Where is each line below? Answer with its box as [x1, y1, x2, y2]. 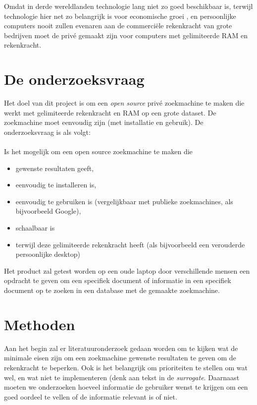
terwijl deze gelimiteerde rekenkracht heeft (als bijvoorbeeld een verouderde [15, 239, 245, 249]
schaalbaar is [15, 223, 55, 233]
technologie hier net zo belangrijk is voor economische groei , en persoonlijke [4, 10, 236, 21]
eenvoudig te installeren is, [15, 179, 97, 190]
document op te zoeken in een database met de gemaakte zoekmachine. [4, 285, 220, 295]
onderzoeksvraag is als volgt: [4, 126, 91, 137]
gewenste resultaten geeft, [15, 163, 94, 173]
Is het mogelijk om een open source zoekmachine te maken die [4, 146, 193, 157]
